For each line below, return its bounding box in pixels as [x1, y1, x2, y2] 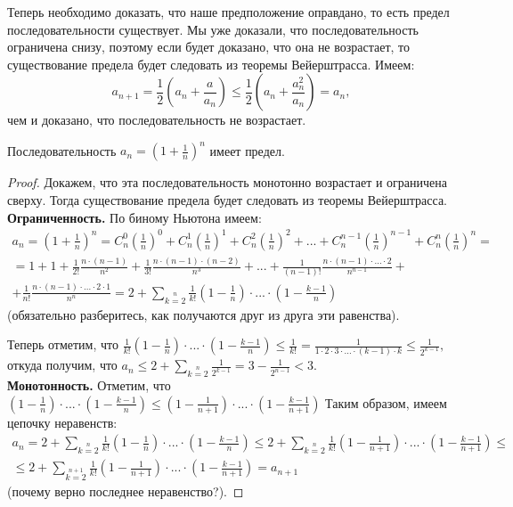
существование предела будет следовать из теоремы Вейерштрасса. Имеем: [7, 54, 415, 73]
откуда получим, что [7, 356, 118, 374]
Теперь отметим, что [7, 335, 118, 354]
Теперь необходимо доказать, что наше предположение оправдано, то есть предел [7, 3, 450, 20]
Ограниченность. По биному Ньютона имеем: [7, 208, 262, 226]
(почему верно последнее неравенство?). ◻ [7, 481, 244, 500]
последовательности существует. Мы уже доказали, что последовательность [7, 20, 419, 38]
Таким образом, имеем [325, 393, 447, 412]
